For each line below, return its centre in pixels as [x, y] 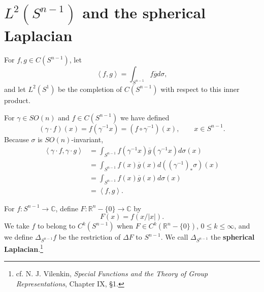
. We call [174, 237]
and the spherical [144, 12]
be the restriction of [90, 237]
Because [16, 139]
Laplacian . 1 [24, 248]
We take [17, 226]
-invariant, [87, 139]
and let [15, 89]
